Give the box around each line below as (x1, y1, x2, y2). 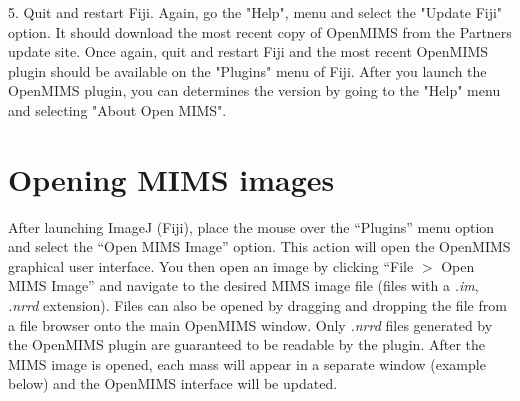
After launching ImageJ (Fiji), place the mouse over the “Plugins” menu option (8, 216, 495, 237)
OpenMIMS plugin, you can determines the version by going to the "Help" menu (8, 80, 501, 101)
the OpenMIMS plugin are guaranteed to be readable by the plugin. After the (8, 334, 485, 355)
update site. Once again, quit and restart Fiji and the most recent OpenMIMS (8, 41, 489, 62)
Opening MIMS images (8, 158, 335, 199)
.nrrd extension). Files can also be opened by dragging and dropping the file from (8, 295, 507, 316)
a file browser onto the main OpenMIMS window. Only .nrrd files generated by (8, 314, 493, 335)
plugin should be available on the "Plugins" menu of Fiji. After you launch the (8, 60, 487, 81)
